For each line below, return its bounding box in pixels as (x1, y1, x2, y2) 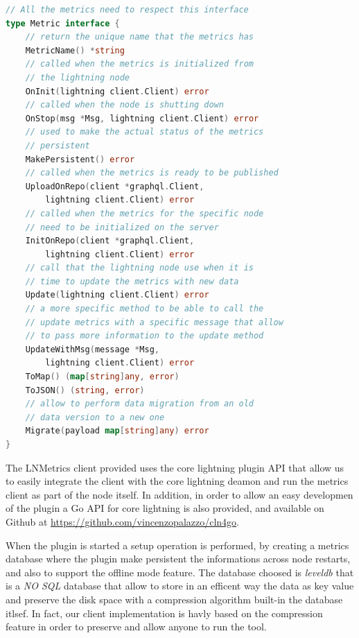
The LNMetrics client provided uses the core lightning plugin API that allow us (6, 460, 344, 474)
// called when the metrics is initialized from (25, 59, 254, 69)
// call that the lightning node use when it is (25, 263, 254, 273)
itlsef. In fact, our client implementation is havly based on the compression (6, 605, 323, 620)
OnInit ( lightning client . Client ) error (25, 86, 209, 96)
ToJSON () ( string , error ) (25, 385, 145, 395)
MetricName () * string (25, 45, 125, 55)
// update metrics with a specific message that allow (25, 317, 283, 327)
